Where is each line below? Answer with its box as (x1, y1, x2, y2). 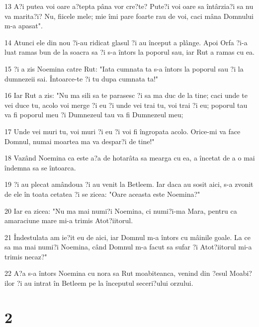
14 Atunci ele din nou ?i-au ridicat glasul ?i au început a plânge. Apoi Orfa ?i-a (4, 37, 248, 47)
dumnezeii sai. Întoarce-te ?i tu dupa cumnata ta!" (4, 73, 159, 83)
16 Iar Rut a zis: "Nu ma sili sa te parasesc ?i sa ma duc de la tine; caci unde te (4, 90, 248, 100)
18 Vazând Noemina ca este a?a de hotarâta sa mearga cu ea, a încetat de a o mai (4, 153, 255, 163)
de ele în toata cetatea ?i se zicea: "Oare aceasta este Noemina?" (4, 188, 200, 199)
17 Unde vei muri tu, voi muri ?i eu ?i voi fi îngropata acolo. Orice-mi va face (4, 126, 241, 136)
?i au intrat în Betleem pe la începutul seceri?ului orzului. (16, 278, 193, 288)
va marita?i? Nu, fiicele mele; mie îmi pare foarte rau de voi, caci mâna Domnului (4, 10, 254, 21)
